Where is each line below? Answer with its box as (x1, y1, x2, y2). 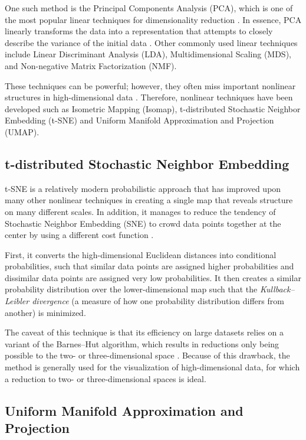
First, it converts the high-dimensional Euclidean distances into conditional (5, 248, 277, 260)
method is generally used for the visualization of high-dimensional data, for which (5, 361, 300, 373)
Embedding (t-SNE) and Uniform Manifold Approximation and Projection (5, 114, 274, 126)
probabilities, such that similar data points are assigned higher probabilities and (5, 260, 294, 272)
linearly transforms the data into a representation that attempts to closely (5, 25, 273, 37)
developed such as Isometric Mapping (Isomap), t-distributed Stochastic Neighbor (5, 102, 301, 115)
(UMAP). (5, 125, 40, 138)
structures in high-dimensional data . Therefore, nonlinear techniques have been (5, 91, 293, 103)
